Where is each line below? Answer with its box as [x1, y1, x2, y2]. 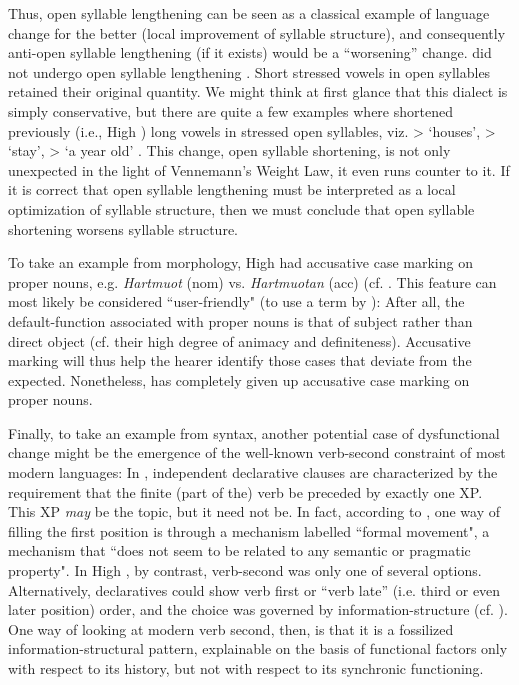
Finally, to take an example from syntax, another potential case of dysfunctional [8, 422, 500, 443]
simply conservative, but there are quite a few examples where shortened [8, 100, 453, 121]
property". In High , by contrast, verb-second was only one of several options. [8, 560, 482, 581]
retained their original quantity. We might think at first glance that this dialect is [8, 81, 508, 102]
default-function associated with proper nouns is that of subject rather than [8, 310, 473, 331]
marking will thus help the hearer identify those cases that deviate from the [8, 350, 472, 371]
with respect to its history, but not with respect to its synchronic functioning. [8, 658, 484, 678]
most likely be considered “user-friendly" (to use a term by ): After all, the [8, 291, 465, 312]
